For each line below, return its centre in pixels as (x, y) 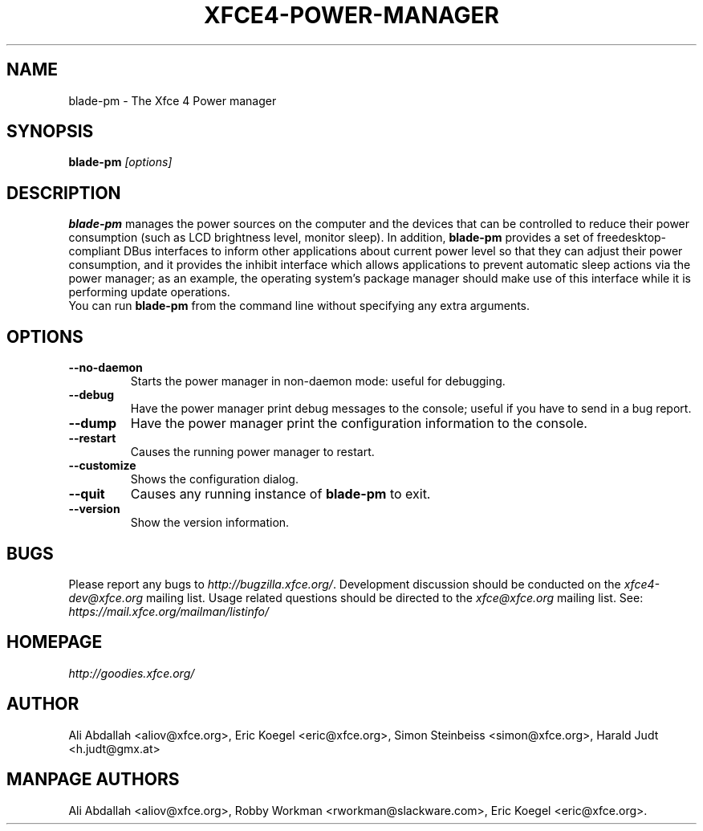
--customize (102, 466)
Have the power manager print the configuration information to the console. (359, 424)
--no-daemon (106, 368)
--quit (87, 494)
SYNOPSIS (50, 132)
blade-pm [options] (120, 162)
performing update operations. (149, 292)
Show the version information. (210, 523)
